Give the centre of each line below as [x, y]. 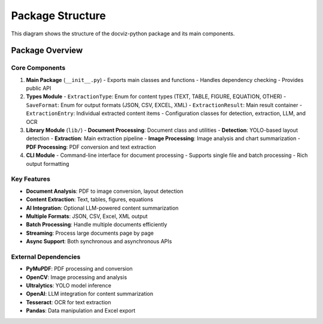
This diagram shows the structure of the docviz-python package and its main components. [123, 34]
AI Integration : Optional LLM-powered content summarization [102, 208]
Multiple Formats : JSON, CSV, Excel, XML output [87, 216]
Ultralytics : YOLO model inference [69, 286]
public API [39, 88]
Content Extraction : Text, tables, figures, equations [90, 199]
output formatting [48, 163]
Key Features [31, 179]
